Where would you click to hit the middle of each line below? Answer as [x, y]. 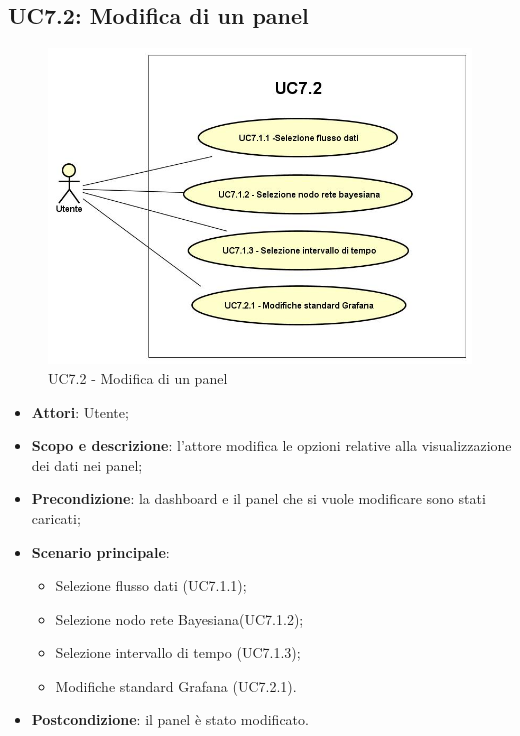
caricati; [56, 517]
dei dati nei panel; [87, 464]
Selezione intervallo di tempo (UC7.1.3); [178, 652]
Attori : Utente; [80, 411]
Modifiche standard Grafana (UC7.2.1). [176, 685]
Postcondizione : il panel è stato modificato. [170, 719]
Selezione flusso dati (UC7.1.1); [151, 585]
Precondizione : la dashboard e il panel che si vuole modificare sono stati [258, 498]
